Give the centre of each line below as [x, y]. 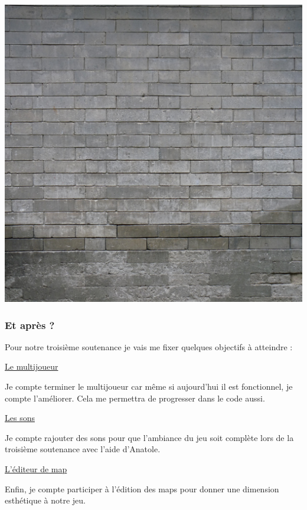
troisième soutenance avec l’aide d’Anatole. [83, 449]
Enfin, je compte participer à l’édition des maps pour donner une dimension [142, 488]
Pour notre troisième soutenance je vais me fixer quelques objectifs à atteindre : [149, 346]
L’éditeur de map [36, 468]
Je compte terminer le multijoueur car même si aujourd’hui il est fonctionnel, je [149, 386]
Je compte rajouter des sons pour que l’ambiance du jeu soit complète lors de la [149, 437]
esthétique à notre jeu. [45, 500]
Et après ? [30, 325]
